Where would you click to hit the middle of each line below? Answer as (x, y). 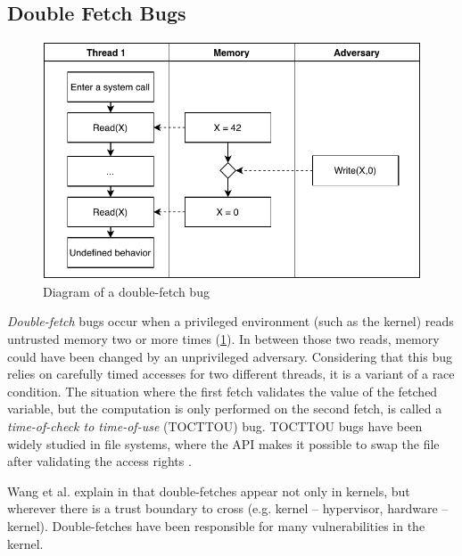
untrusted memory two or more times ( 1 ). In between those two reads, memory (223, 339)
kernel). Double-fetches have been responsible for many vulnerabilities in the (216, 526)
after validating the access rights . (99, 461)
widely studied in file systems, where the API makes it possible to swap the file (223, 443)
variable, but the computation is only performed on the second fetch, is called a (225, 409)
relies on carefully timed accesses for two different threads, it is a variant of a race (231, 374)
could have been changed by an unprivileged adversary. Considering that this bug (230, 356)
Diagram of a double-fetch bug (126, 291)
